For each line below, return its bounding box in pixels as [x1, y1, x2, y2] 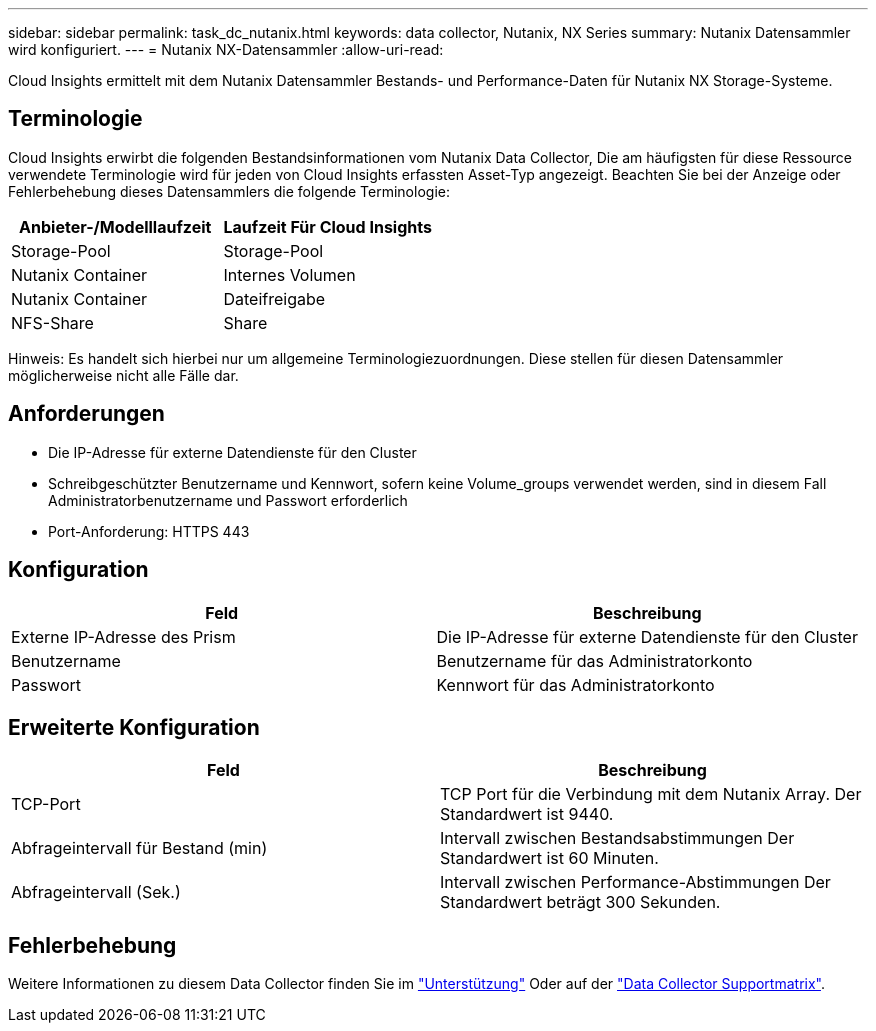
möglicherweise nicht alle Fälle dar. [8, 366, 239, 384]
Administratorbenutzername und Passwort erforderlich [48, 491, 408, 509]
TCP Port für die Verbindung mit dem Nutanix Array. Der [440, 784, 862, 805]
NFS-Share [11, 312, 94, 333]
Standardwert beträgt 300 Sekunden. [440, 892, 721, 913]
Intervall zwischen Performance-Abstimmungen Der [440, 872, 831, 893]
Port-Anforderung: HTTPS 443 [48, 522, 250, 540]
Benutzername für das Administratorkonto [436, 650, 753, 671]
